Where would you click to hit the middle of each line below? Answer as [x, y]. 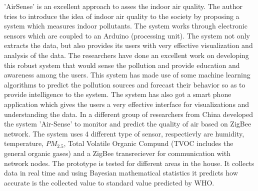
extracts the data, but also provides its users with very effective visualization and [128, 45]
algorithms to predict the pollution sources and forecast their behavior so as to [125, 84]
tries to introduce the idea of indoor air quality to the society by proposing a [122, 16]
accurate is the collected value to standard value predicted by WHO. [109, 182]
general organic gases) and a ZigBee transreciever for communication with [117, 153]
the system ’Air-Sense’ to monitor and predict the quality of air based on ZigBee [128, 124]
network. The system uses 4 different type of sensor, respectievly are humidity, [124, 133]
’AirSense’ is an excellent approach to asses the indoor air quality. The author [123, 6]
